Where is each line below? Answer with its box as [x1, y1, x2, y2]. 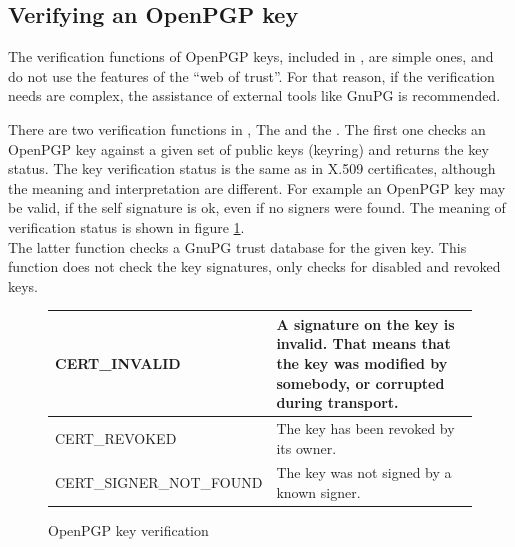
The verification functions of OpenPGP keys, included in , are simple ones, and [8, 46, 494, 67]
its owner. [276, 437, 337, 458]
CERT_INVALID [55, 353, 181, 374]
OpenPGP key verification [48, 520, 209, 541]
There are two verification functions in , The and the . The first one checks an [8, 118, 486, 139]
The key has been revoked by [276, 418, 455, 439]
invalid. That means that [276, 333, 451, 354]
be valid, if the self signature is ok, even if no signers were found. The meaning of [8, 197, 506, 218]
